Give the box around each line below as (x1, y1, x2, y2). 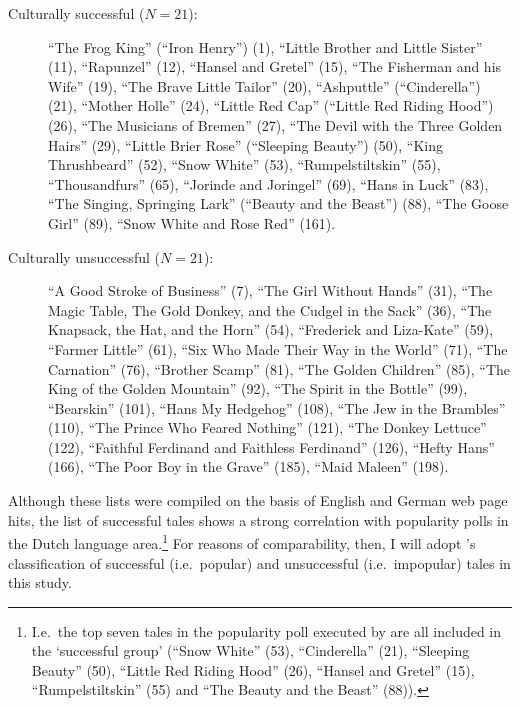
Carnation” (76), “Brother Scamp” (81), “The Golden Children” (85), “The (48, 358, 511, 379)
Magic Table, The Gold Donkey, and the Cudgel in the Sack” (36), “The (48, 299, 492, 320)
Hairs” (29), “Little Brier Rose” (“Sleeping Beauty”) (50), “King (48, 134, 443, 155)
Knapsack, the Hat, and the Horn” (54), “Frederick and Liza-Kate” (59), (48, 319, 494, 340)
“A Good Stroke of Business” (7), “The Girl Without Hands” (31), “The (48, 280, 493, 301)
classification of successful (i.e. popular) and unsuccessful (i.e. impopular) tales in (8, 552, 511, 573)
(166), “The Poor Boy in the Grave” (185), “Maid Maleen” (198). (48, 456, 449, 477)
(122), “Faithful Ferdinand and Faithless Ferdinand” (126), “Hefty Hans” (48, 436, 495, 457)
